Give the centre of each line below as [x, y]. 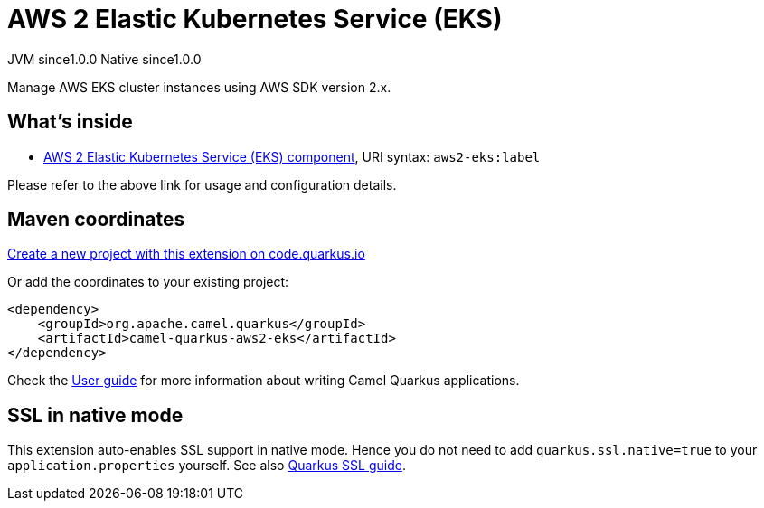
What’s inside [70, 122]
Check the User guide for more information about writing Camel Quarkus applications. [264, 381]
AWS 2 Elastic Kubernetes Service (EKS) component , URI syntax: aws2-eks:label [292, 156]
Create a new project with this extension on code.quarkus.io [186, 254]
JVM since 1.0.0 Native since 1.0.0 [104, 59]
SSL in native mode [95, 415]
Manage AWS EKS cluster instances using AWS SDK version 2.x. [199, 87]
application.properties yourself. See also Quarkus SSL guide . [207, 466]
